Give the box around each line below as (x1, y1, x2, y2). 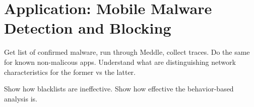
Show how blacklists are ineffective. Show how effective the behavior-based (4, 83, 234, 94)
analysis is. (4, 93, 37, 103)
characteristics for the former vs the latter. (4, 66, 136, 77)
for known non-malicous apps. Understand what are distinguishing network (4, 56, 236, 67)
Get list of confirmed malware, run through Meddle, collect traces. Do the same (4, 47, 250, 57)
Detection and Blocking (4, 18, 171, 38)
